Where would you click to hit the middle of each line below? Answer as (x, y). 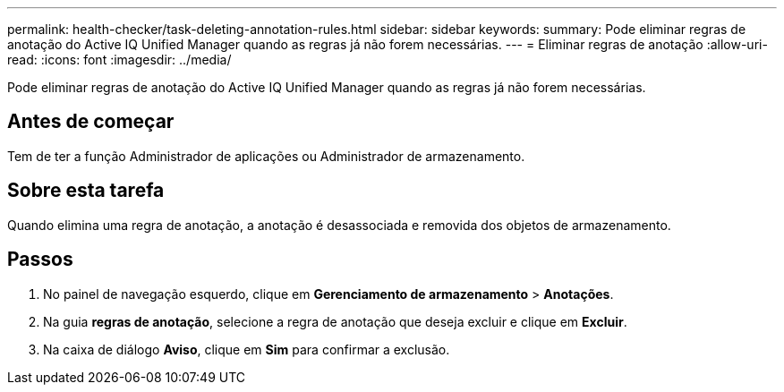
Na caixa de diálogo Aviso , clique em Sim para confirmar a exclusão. (247, 349)
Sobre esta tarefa (86, 191)
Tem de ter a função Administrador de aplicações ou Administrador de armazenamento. (266, 156)
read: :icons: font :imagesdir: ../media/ (119, 60)
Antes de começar (91, 122)
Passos (40, 260)
